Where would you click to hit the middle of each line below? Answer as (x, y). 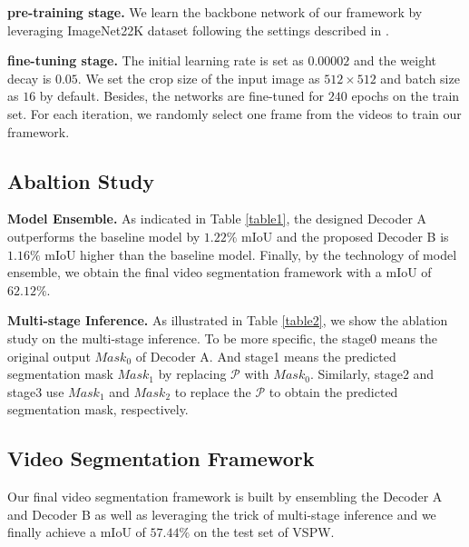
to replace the (213, 391)
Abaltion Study (81, 180)
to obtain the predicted (333, 391)
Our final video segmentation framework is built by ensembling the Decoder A (225, 497)
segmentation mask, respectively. (98, 409)
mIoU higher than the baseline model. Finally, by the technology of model (251, 254)
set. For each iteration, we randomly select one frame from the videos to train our (234, 113)
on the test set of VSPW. (264, 532)
